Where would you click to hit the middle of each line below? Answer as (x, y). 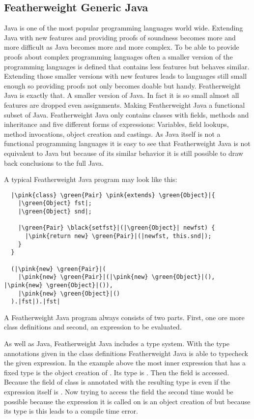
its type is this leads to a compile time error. (71, 411)
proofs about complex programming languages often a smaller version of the (118, 56)
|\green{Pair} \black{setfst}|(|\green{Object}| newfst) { (116, 228)
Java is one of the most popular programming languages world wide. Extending (124, 28)
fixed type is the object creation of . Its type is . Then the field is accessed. (117, 372)
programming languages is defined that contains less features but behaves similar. (127, 66)
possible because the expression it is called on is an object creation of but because (127, 401)
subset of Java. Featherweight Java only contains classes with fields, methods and (127, 114)
